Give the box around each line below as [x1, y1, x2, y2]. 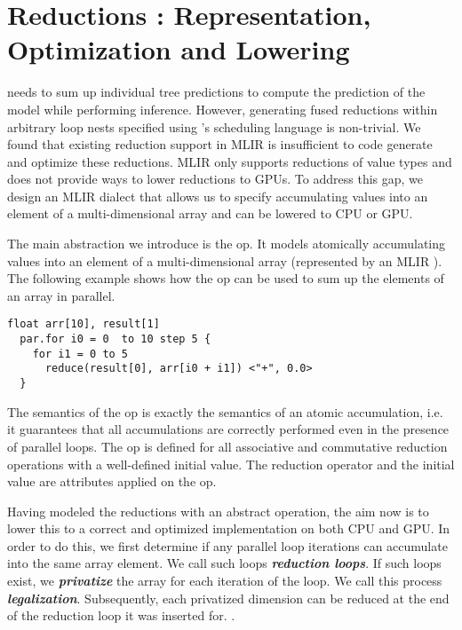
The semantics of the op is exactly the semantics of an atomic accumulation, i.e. [7, 402, 443, 421]
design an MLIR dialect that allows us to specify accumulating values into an [7, 186, 428, 205]
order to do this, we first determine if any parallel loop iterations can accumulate [7, 536, 448, 555]
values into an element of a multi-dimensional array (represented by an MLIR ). [7, 251, 442, 270]
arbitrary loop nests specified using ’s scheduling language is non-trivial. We [7, 117, 421, 136]
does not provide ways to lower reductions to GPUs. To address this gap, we [7, 169, 424, 188]
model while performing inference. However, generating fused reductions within [7, 99, 438, 118]
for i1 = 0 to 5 [32, 347, 129, 360]
